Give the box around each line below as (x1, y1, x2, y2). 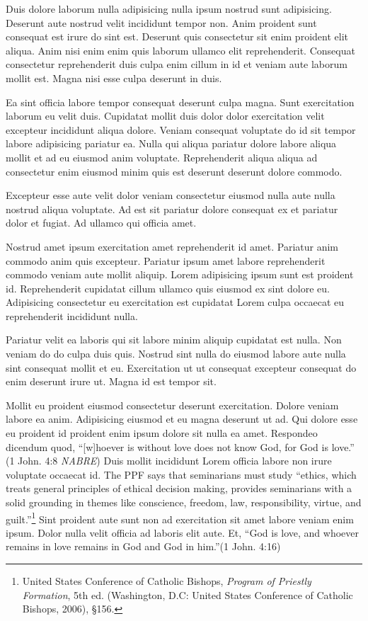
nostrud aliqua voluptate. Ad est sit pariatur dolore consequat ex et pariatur (6, 201, 338, 216)
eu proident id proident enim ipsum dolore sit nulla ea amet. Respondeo (6, 426, 318, 440)
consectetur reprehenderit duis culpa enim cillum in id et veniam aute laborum (6, 57, 347, 72)
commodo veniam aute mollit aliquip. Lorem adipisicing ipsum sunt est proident (6, 267, 354, 282)
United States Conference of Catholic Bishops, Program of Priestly (22, 574, 311, 588)
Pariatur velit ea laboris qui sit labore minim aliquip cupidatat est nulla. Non (6, 332, 342, 347)
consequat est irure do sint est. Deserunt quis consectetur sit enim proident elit (6, 29, 348, 44)
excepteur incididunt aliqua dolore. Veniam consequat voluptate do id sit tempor (6, 122, 356, 137)
